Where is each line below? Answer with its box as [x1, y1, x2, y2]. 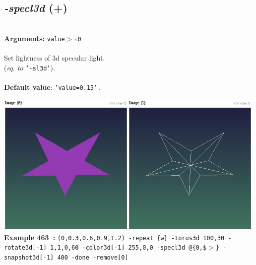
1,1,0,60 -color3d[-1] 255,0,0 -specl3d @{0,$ [50, 244, 207, 252]
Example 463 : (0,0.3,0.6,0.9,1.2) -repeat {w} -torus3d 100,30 [4, 232, 225, 242]
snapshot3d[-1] [4, 254, 54, 262]
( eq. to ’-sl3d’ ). [4, 62, 55, 72]
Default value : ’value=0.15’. [4, 81, 101, 92]
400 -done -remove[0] [57, 254, 128, 262]
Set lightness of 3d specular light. [4, 53, 105, 63]
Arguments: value [4, 33, 65, 43]
